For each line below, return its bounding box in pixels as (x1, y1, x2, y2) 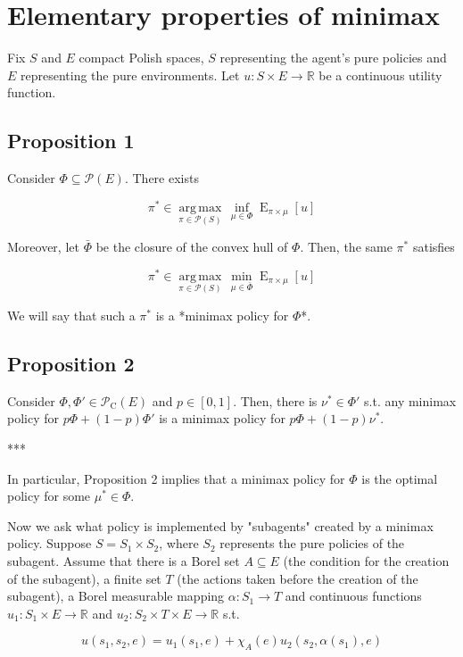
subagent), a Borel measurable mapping (7, 586, 225, 605)
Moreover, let (7, 237, 79, 256)
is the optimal (361, 469, 438, 487)
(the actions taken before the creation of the (177, 569, 418, 587)
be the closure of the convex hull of (95, 237, 288, 256)
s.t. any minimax (364, 391, 457, 410)
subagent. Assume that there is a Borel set (7, 551, 240, 570)
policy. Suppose (7, 534, 92, 553)
